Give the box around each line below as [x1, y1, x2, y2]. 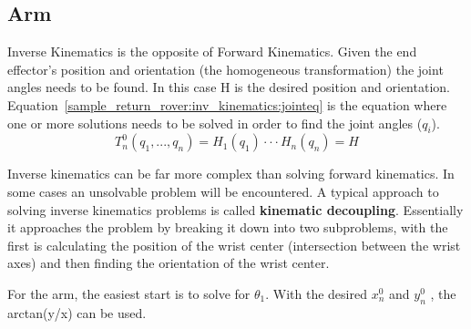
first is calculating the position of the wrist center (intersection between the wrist [7, 235, 461, 254]
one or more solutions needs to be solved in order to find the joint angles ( [7, 113, 423, 132]
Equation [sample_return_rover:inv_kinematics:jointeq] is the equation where [7, 95, 447, 114]
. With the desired [265, 283, 367, 303]
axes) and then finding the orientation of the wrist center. [7, 253, 330, 272]
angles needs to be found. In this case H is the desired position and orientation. [7, 77, 450, 97]
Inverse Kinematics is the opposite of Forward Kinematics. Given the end [7, 42, 417, 61]
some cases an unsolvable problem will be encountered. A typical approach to [7, 181, 439, 200]
